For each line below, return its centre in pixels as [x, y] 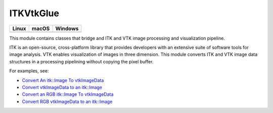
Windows [67, 28]
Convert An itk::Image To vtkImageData [63, 80]
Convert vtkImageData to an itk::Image [62, 87]
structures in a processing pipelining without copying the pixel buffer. [81, 61]
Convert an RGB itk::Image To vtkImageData [68, 94]
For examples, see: [29, 71]
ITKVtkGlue [34, 13]
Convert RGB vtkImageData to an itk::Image [67, 101]
